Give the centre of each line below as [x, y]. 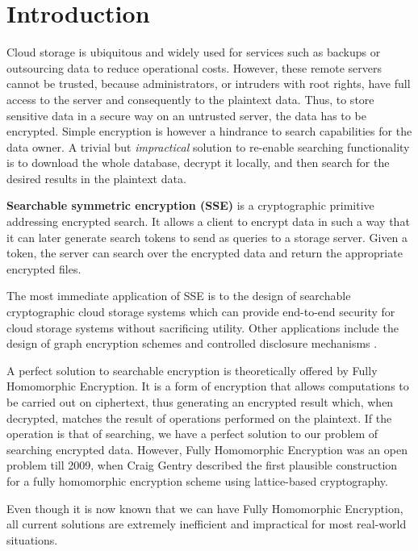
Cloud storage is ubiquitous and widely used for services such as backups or [194, 52]
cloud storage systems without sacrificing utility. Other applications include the [203, 327]
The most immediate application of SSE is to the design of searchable [179, 296]
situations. [32, 539]
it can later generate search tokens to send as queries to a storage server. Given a [207, 237]
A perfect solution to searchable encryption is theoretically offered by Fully [192, 370]
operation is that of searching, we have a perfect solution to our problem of [192, 434]
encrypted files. [44, 268]
